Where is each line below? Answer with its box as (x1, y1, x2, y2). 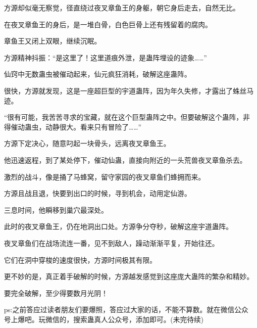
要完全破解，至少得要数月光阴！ (4, 287, 108, 298)
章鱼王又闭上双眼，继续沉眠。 (4, 36, 101, 46)
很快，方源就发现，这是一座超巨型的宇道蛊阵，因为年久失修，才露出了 (4, 85, 233, 95)
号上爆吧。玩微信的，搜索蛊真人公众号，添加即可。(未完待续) (4, 314, 204, 324)
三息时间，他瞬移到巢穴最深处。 (4, 204, 108, 215)
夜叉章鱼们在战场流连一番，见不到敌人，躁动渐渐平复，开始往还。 (4, 237, 219, 248)
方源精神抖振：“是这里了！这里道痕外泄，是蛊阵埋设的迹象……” (4, 52, 207, 62)
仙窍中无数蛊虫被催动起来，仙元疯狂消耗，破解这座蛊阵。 (4, 69, 191, 79)
